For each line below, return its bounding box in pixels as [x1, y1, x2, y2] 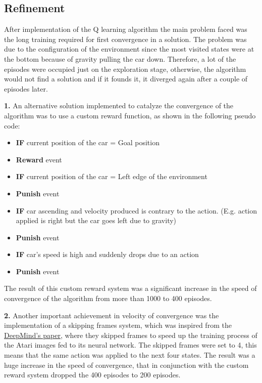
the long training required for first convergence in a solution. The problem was [4, 33, 247, 44]
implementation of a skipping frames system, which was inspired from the [4, 320, 232, 330]
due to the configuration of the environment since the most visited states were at [4, 44, 254, 54]
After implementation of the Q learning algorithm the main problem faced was [4, 24, 247, 34]
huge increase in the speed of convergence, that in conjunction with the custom [4, 359, 249, 370]
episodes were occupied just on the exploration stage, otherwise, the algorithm [4, 63, 246, 74]
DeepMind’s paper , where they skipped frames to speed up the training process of [4, 329, 257, 340]
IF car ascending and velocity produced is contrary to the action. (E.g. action [16, 205, 257, 216]
